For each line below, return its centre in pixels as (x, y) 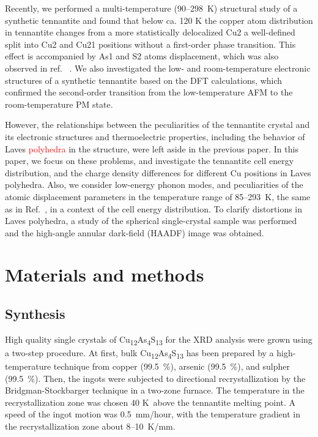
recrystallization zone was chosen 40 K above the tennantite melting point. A (150, 402)
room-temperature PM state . (59, 104)
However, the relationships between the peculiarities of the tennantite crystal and (157, 125)
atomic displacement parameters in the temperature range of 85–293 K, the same (158, 196)
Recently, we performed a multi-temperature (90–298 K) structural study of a (151, 8)
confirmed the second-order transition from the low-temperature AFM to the (149, 92)
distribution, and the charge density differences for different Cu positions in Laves (158, 172)
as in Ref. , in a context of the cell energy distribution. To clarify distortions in (154, 208)
